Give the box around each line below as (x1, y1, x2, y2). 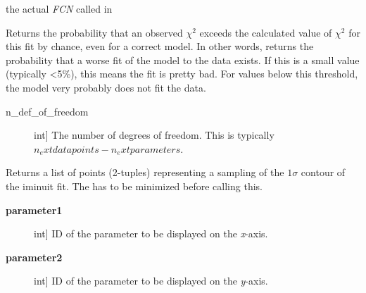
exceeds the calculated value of (199, 25, 332, 39)
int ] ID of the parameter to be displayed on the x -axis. (34, 226, 268, 241)
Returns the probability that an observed (6, 25, 183, 39)
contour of (301, 165, 346, 180)
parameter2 (6, 249, 63, 264)
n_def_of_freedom (6, 104, 89, 118)
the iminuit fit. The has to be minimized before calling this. (6, 178, 263, 193)
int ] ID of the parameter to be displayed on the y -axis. (34, 273, 268, 288)
